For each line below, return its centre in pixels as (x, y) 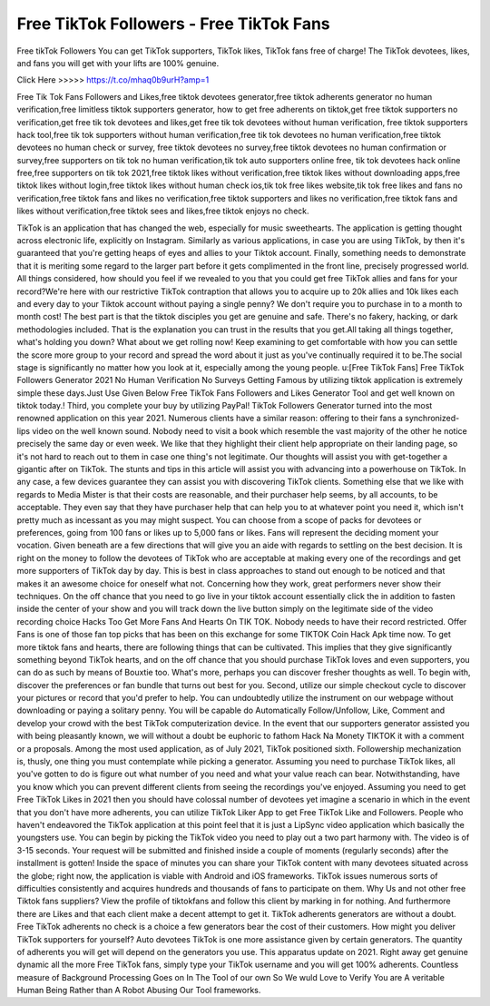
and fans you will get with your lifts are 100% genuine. (118, 63)
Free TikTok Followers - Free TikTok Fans (173, 24)
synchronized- (432, 419)
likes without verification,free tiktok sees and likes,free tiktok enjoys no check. (163, 211)
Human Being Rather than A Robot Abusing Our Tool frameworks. (139, 991)
